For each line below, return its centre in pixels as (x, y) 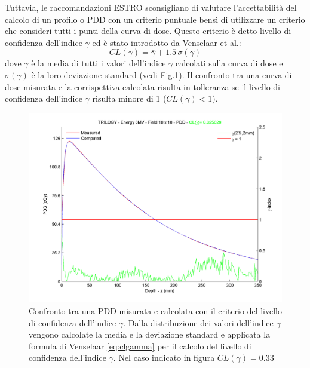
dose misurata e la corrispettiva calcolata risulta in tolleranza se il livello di (143, 86)
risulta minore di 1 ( (129, 98)
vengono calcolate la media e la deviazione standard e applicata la (150, 334)
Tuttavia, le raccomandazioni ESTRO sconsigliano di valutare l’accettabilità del (151, 7)
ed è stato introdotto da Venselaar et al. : (167, 42)
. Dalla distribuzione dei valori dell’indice (198, 322)
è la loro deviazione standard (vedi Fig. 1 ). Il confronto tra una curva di (162, 74)
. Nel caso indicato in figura (164, 358)
